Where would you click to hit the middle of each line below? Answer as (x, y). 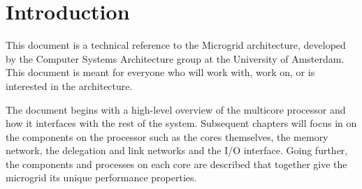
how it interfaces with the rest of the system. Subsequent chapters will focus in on (181, 123)
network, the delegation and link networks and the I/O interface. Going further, (177, 150)
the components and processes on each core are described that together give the (176, 164)
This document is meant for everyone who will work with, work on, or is (160, 72)
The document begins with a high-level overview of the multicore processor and (176, 109)
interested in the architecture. (69, 85)
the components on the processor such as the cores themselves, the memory (167, 136)
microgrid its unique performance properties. (101, 177)
